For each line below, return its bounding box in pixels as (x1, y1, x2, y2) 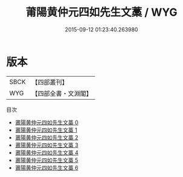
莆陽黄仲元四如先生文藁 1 (14, 126, 77, 134)
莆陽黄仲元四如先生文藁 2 (14, 134, 79, 141)
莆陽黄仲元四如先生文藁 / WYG (25, 5, 178, 19)
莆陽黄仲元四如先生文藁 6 (14, 164, 79, 171)
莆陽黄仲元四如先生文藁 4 (14, 149, 79, 156)
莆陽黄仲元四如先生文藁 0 (14, 118, 79, 126)
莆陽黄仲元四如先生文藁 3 (14, 141, 79, 149)
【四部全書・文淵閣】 (31, 89, 92, 97)
